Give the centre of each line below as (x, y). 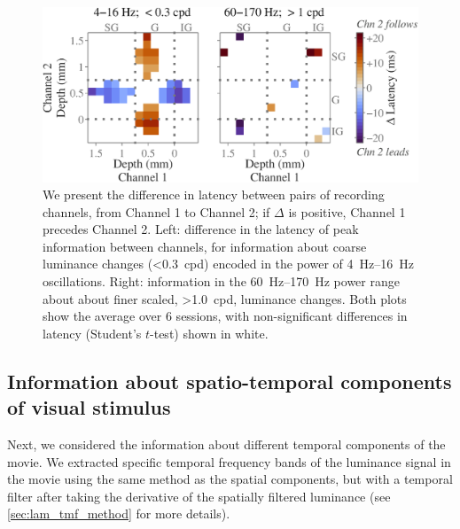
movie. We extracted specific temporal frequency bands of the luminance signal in (229, 461)
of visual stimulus (89, 407)
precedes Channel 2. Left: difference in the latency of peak (201, 229)
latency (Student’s (92, 333)
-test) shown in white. (209, 333)
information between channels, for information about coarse (205, 246)
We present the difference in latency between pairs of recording (214, 194)
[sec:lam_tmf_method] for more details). (119, 513)
